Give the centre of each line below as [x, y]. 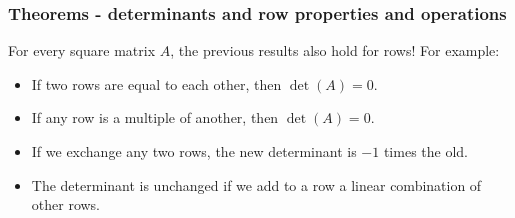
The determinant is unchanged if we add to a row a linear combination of [256, 184]
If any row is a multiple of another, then [155, 117]
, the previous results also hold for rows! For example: [335, 50]
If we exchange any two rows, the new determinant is [194, 151]
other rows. [66, 204]
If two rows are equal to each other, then [156, 83]
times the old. [425, 151]
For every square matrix [82, 50]
